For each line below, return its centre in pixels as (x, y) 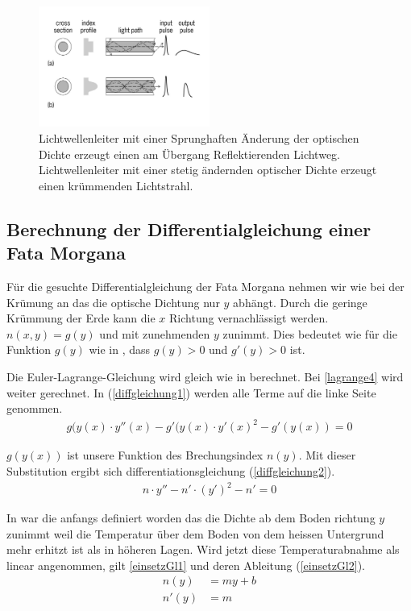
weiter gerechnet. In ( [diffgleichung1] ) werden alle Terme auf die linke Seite (191, 392)
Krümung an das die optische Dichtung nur (113, 302)
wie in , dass (120, 349)
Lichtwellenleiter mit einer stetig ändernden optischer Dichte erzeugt (208, 170)
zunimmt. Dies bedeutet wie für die (310, 333)
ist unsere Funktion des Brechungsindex (165, 455)
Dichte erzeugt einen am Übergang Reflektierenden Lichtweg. (189, 154)
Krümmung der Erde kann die (81, 318)
